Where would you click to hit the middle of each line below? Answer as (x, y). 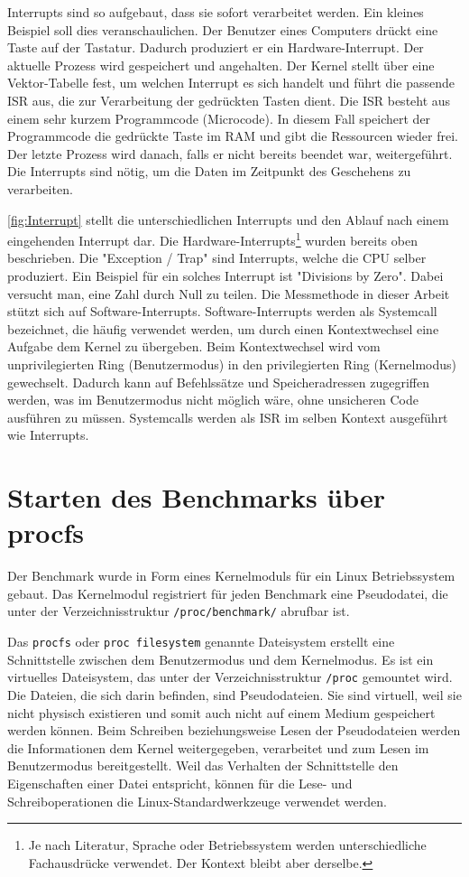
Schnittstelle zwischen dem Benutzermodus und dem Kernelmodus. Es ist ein (221, 659)
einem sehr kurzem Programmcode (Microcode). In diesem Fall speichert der (219, 118)
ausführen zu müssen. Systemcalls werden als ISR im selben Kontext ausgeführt (228, 417)
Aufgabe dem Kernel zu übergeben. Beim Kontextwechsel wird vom (194, 346)
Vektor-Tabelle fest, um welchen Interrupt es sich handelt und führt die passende (231, 83)
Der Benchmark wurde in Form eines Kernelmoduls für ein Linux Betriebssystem (231, 576)
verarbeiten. (40, 188)
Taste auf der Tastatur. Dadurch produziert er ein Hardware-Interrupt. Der (216, 47)
